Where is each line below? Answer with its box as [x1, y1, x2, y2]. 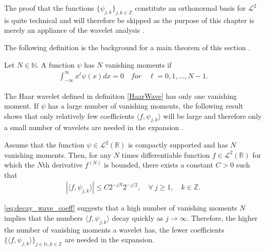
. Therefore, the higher [187, 213, 258, 223]
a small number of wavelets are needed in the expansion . [4, 122, 183, 133]
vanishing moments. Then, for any [4, 149, 112, 160]
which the [4, 159, 35, 170]
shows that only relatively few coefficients [4, 110, 134, 121]
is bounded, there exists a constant [104, 159, 213, 170]
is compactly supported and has [128, 139, 228, 150]
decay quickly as [112, 213, 163, 223]
